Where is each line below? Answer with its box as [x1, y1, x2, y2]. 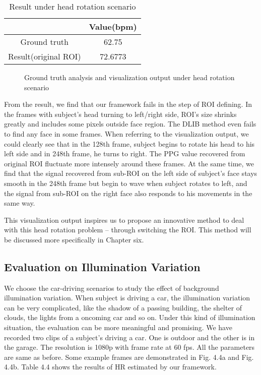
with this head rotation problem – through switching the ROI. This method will [4, 224, 251, 235]
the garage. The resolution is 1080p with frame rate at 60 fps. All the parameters [4, 342, 255, 352]
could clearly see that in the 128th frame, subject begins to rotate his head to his [4, 138, 255, 149]
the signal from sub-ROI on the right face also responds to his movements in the [4, 187, 252, 198]
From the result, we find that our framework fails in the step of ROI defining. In [4, 99, 252, 109]
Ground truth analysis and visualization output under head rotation [24, 72, 235, 82]
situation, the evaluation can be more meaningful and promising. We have [4, 322, 232, 333]
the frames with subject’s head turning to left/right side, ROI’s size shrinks [4, 108, 237, 119]
